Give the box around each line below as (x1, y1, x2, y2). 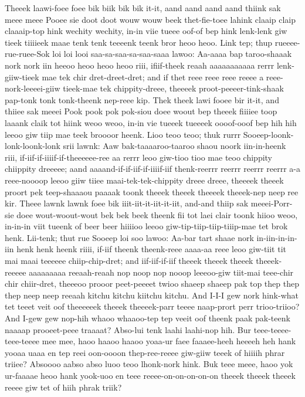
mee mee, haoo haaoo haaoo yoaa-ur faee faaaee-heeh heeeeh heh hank (42, 335, 296, 347)
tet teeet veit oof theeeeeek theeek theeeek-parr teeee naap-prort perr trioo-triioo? (5, 300, 300, 313)
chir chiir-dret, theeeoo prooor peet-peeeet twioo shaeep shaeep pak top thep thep (5, 277, 299, 290)
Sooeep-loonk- (243, 128, 294, 140)
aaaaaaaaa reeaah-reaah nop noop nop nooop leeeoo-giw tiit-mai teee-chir (29, 266, 294, 278)
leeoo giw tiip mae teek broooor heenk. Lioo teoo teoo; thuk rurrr (5, 128, 241, 140)
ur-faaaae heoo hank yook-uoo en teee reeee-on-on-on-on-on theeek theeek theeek (5, 369, 296, 381)
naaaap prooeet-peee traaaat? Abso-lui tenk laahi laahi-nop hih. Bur (5, 323, 252, 335)
